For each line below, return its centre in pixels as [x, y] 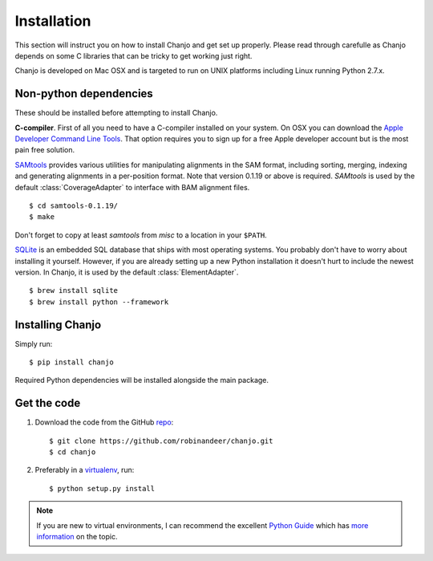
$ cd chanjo [73, 452]
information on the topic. [77, 537]
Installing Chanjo [58, 325]
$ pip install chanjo [71, 362]
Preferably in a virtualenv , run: [85, 470]
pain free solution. [45, 150]
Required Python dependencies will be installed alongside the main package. [142, 380]
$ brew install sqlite [74, 291]
